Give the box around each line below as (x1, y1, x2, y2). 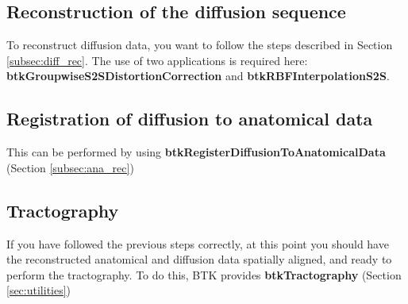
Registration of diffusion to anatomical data (6, 106, 373, 131)
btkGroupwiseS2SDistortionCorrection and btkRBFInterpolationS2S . (6, 67, 390, 84)
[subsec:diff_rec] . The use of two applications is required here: (6, 52, 308, 68)
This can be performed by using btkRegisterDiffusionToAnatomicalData (6, 144, 386, 160)
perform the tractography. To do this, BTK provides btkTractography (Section (6, 266, 402, 283)
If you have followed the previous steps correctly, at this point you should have (6, 235, 389, 252)
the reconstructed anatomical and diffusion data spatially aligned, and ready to (6, 251, 392, 267)
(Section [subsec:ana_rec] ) (6, 159, 134, 175)
